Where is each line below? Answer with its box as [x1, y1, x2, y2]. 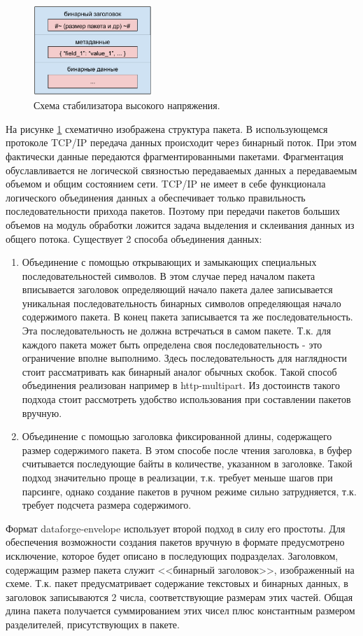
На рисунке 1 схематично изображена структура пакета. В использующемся [6, 121, 328, 136]
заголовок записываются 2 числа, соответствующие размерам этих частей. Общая [6, 589, 353, 604]
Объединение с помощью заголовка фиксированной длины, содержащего [22, 429, 332, 444]
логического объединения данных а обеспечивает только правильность [6, 190, 306, 204]
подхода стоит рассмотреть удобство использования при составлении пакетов [22, 392, 351, 407]
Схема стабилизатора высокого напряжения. [34, 98, 220, 113]
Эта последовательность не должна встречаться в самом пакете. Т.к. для [22, 323, 332, 338]
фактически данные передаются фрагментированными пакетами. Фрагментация [6, 148, 344, 163]
